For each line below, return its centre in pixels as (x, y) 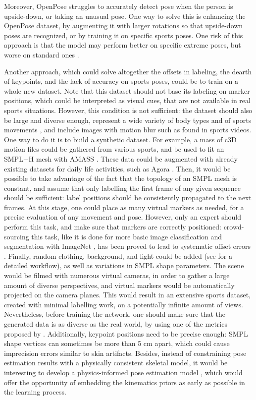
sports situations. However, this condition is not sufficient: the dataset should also (128, 110)
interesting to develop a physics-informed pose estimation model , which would (123, 372)
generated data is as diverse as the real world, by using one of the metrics (116, 324)
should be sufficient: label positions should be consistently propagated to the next (128, 198)
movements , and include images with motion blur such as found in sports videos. (128, 130)
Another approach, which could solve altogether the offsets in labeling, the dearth (128, 71)
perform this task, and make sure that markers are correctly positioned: (113, 227)
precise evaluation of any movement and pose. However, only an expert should (123, 217)
